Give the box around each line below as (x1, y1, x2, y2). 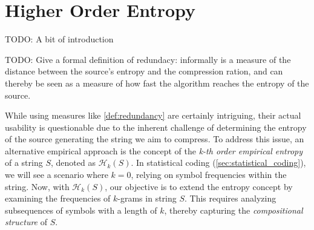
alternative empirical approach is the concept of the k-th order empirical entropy (5, 144, 303, 157)
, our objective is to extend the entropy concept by (105, 180, 293, 192)
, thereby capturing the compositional (164, 203, 303, 216)
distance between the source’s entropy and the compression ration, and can (5, 65, 283, 77)
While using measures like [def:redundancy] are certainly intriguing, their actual (5, 109, 301, 122)
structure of (5, 215, 47, 228)
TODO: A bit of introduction (5, 33, 114, 45)
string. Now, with (5, 180, 70, 192)
